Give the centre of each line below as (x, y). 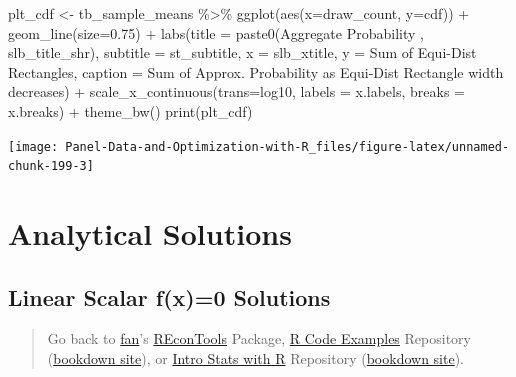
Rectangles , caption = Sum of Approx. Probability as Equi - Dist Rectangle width (256, 71)
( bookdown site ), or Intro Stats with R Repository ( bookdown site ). (256, 358)
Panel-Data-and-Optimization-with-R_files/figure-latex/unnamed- (287, 146)
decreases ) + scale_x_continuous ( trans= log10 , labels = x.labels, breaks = (236, 91)
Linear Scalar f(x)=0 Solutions (169, 296)
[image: (33, 146)
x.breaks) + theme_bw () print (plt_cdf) (130, 110)
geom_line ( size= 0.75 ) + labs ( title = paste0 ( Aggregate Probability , (216, 32)
